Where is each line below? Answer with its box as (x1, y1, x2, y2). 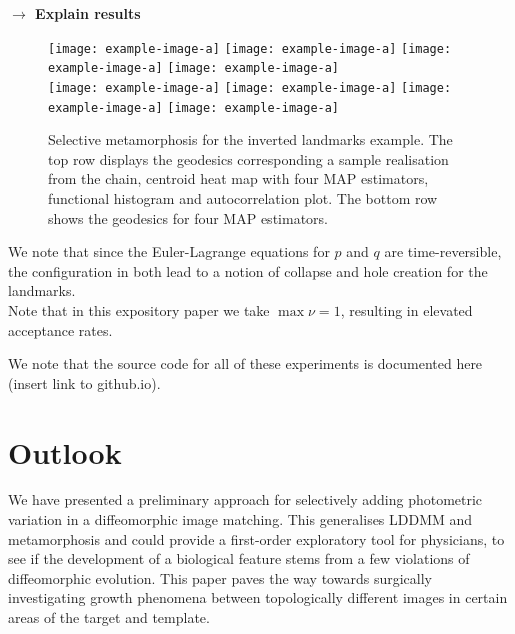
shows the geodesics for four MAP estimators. (48, 207, 328, 228)
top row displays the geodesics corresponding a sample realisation (48, 148, 449, 169)
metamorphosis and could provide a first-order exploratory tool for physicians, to (8, 528, 505, 549)
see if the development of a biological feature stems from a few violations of (8, 548, 470, 569)
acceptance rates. (8, 319, 113, 340)
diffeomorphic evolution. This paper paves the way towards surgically (8, 567, 432, 588)
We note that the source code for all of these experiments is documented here (8, 353, 483, 374)
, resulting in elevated (340, 299, 473, 320)
